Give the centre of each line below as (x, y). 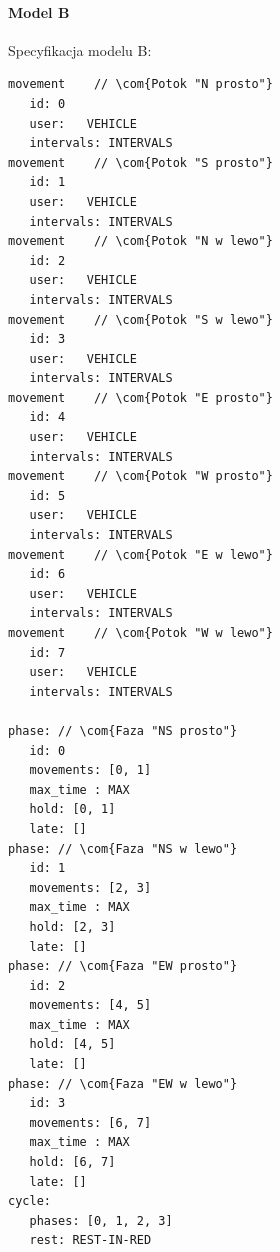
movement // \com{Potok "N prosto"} (140, 84)
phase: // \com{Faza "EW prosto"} (123, 966)
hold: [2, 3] (72, 926)
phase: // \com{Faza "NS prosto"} (123, 730)
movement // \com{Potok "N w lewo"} (140, 241)
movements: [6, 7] (90, 1122)
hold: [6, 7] (72, 1162)
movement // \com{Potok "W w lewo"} (140, 633)
